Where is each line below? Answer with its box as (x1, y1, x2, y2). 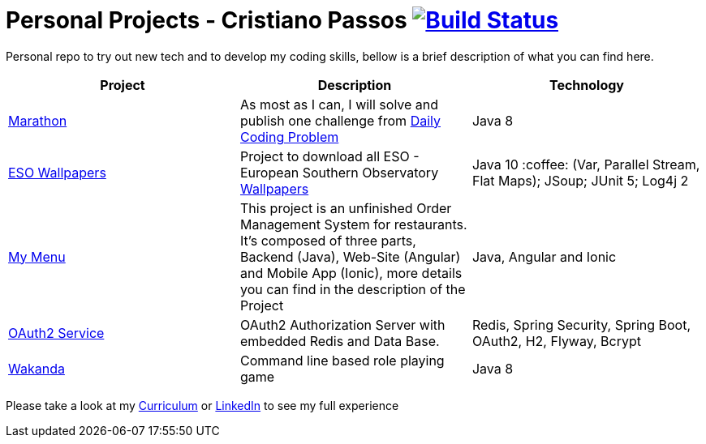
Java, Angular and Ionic (471, 248, 617, 265)
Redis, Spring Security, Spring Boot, (471, 316, 691, 333)
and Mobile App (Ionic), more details (239, 264, 463, 281)
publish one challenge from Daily (239, 112, 441, 129)
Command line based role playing (239, 352, 445, 369)
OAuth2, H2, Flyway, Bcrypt (471, 332, 642, 349)
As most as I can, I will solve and (239, 96, 439, 113)
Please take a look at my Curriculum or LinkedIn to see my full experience (6, 398, 399, 412)
